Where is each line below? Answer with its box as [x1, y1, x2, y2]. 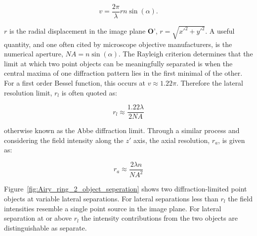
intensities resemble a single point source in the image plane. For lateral [4, 203, 221, 213]
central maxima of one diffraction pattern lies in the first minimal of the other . [4, 68, 243, 78]
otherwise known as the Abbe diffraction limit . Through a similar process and [4, 125, 240, 136]
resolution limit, [4, 87, 52, 97]
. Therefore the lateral [176, 77, 244, 88]
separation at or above [4, 213, 72, 223]
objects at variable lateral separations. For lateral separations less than [4, 193, 218, 204]
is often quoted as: [61, 87, 117, 97]
